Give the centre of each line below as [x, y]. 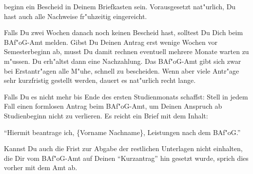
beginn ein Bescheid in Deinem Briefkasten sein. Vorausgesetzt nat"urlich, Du [120, 6]
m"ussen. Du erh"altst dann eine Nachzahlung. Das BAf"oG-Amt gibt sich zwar [123, 61]
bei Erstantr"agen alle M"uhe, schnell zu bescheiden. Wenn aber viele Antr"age [122, 70]
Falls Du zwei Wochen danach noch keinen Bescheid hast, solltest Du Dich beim [124, 32]
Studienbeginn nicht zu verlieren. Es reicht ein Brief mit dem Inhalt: [106, 115]
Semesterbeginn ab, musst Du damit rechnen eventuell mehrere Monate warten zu [126, 51]
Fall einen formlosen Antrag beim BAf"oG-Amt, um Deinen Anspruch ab [113, 106]
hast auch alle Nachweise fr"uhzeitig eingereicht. [76, 16]
